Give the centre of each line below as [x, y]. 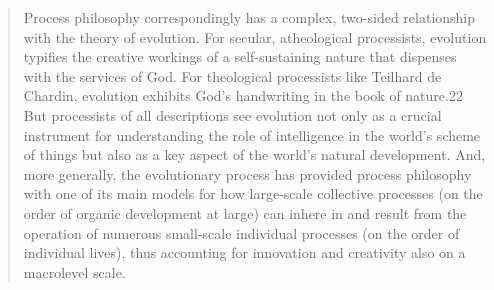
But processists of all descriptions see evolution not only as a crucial [232, 114]
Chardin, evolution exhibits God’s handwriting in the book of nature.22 [243, 95]
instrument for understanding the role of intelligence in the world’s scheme [252, 134]
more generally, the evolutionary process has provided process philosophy [247, 173]
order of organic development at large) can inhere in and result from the [245, 212]
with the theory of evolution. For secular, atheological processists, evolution [255, 36]
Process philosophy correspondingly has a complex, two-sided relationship [249, 17]
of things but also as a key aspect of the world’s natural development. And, [254, 154]
